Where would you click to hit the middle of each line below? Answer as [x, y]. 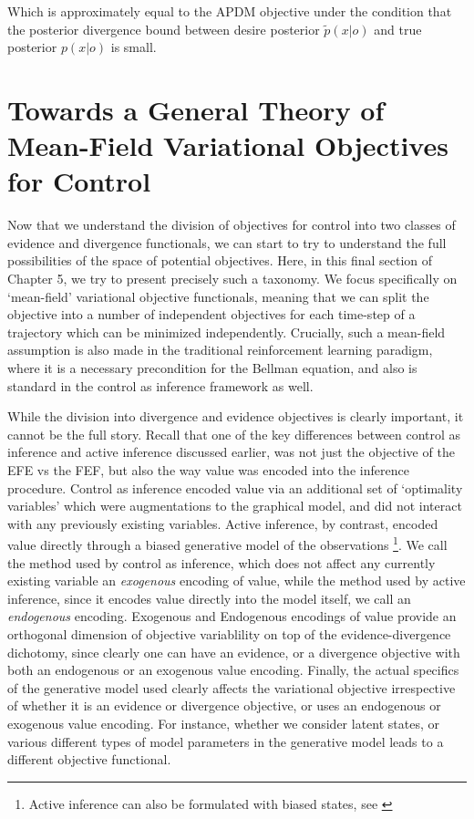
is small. [134, 47]
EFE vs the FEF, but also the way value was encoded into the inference [208, 470]
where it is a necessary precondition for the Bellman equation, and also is [212, 368]
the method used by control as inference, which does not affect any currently [222, 562]
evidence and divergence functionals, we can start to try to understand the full [227, 242]
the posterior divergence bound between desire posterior [164, 29]
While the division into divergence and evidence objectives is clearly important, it [236, 416]
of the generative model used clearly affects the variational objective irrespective [232, 687]
